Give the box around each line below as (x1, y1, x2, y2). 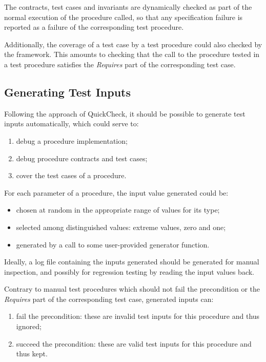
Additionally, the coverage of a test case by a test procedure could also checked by (4, 39, 262, 49)
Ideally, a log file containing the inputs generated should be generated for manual (4, 256, 259, 267)
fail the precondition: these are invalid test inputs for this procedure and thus (16, 311, 260, 321)
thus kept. (16, 348, 48, 359)
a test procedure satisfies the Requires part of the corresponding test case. (4, 59, 236, 69)
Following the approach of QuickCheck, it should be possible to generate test (4, 108, 245, 119)
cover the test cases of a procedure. (16, 170, 127, 181)
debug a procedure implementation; (16, 135, 128, 146)
